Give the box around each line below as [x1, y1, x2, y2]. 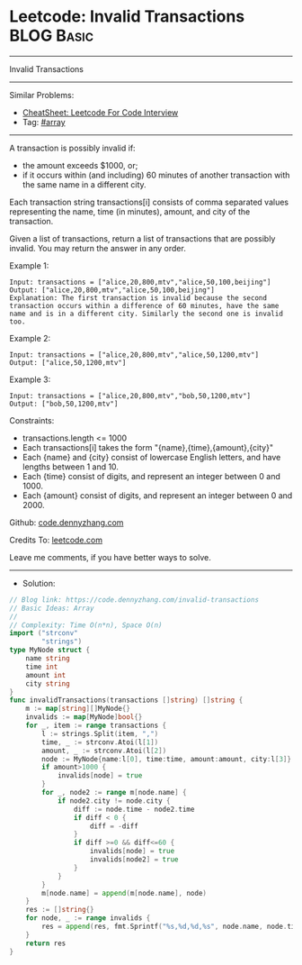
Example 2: [9, 332, 51, 343]
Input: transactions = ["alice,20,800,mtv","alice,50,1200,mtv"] [9, 350, 259, 360]
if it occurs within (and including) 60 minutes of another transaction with [22, 169, 290, 180]
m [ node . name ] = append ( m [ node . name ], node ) [41, 888, 207, 897]
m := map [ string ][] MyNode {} [25, 705, 130, 714]
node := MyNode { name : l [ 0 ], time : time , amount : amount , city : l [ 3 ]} [41, 754, 292, 763]
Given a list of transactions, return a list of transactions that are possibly [9, 232, 276, 244]
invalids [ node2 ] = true [89, 855, 179, 864]
